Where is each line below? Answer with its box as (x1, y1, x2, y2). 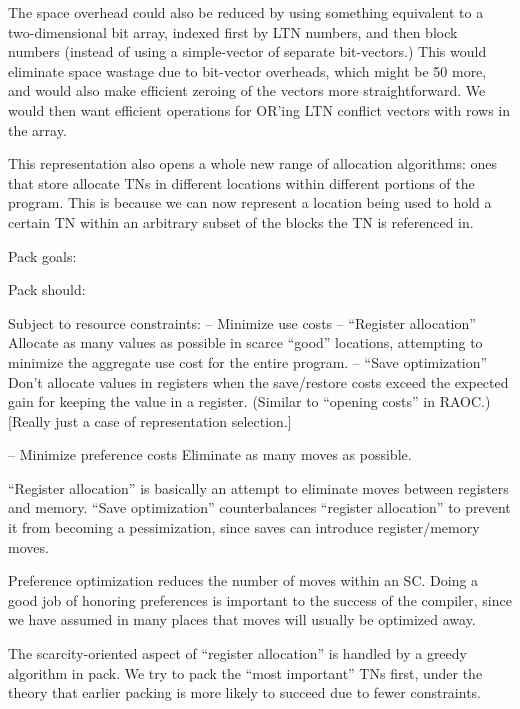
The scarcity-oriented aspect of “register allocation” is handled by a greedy (8, 643, 467, 664)
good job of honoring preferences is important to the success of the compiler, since (8, 589, 512, 610)
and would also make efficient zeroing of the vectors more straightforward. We (8, 80, 486, 101)
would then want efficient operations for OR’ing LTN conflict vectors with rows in (8, 99, 511, 120)
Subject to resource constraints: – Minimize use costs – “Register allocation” (8, 312, 476, 333)
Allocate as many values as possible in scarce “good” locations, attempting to (8, 332, 483, 353)
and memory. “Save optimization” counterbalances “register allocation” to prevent (8, 497, 511, 518)
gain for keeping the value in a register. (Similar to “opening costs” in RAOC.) (8, 391, 491, 412)
